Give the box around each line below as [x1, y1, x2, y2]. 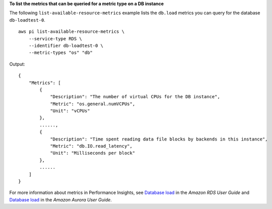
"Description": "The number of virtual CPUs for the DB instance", [50, 94, 220, 100]
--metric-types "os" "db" [28, 50, 93, 55]
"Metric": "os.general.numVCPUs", [50, 101, 135, 107]
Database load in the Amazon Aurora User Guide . [9, 196, 112, 202]
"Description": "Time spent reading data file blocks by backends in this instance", [50, 136, 268, 142]
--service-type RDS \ [28, 36, 83, 41]
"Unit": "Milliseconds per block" [50, 150, 135, 156]
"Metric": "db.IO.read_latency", [50, 144, 133, 149]
